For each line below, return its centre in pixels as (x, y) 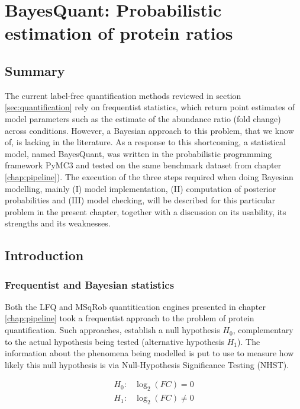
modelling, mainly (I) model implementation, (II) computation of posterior (141, 188)
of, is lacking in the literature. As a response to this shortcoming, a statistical (145, 142)
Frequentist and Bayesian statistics (90, 284)
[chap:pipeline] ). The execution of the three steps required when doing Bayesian (149, 176)
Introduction (44, 255)
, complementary (263, 330)
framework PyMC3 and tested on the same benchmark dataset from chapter (143, 165)
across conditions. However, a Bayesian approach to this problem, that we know (149, 130)
